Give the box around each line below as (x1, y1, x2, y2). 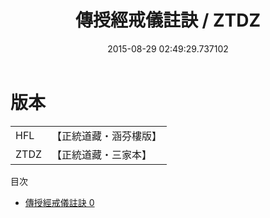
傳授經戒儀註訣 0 (24, 196, 95, 208)
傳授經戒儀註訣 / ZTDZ (74, 9, 262, 32)
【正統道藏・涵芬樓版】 (51, 129, 163, 143)
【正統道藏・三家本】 (51, 147, 153, 161)
